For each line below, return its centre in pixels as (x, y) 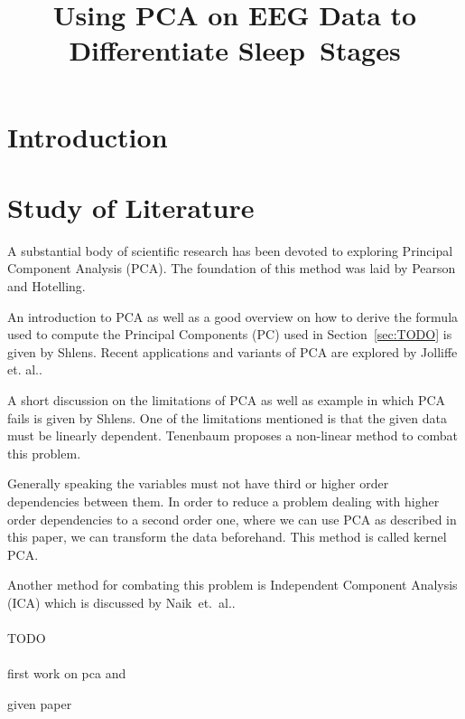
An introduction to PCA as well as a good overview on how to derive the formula (233, 316)
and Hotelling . (46, 286)
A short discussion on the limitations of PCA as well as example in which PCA (227, 400)
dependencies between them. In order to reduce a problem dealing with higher (223, 501)
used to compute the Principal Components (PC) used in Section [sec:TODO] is (230, 334)
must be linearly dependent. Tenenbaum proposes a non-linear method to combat (232, 435)
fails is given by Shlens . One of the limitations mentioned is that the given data (227, 417)
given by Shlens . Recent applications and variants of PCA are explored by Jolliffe (232, 351)
